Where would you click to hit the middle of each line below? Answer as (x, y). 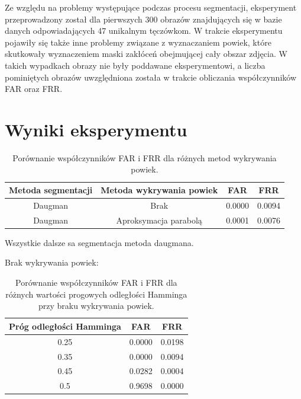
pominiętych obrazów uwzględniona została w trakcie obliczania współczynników (151, 77)
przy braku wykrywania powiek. (96, 306)
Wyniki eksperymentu (96, 129)
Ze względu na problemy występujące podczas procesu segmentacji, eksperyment (151, 7)
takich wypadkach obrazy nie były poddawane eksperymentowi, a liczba (135, 65)
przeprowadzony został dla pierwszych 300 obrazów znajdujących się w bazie (143, 19)
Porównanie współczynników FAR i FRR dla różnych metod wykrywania (145, 157)
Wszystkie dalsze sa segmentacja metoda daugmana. (99, 242)
